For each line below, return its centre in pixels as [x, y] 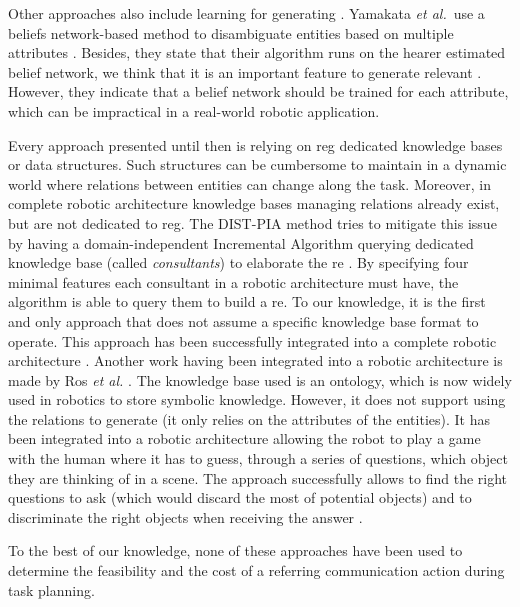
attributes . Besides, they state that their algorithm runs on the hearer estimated [257, 52]
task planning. [51, 589]
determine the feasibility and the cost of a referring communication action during [256, 570]
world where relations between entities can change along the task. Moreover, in [249, 183]
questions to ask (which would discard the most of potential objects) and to [240, 497]
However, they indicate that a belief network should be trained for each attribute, [258, 91]
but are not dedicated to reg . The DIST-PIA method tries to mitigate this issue [252, 222]
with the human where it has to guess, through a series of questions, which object [258, 458]
